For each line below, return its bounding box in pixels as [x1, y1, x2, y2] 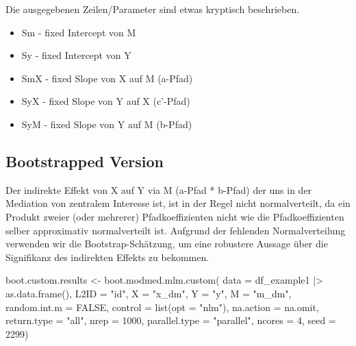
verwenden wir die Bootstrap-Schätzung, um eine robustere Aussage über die [5, 236, 328, 251]
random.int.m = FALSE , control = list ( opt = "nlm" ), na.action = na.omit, [5, 299, 319, 314]
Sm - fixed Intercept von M [21, 25, 136, 39]
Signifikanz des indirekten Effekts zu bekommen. [5, 249, 209, 264]
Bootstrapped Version [5, 150, 164, 171]
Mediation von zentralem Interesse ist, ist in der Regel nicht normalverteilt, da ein [5, 196, 351, 210]
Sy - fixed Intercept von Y [21, 48, 131, 62]
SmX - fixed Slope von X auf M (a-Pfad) [21, 71, 193, 85]
